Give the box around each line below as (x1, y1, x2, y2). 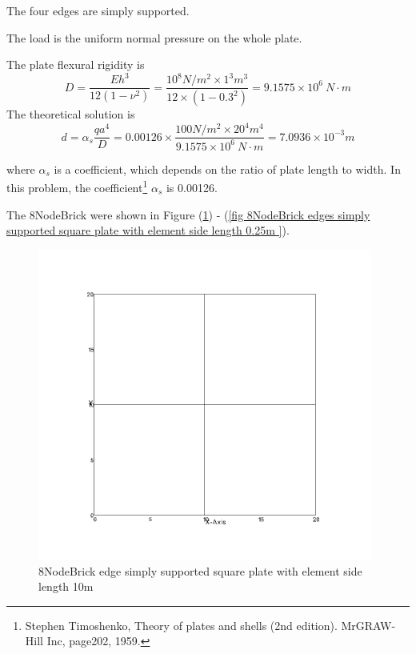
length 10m (38, 578, 94, 595)
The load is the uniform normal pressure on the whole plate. (6, 29, 302, 46)
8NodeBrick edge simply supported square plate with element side (38, 562, 362, 579)
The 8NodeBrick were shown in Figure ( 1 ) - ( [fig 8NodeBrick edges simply (6, 206, 370, 223)
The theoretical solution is (6, 106, 135, 122)
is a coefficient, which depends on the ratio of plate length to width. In (54, 160, 401, 177)
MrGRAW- (341, 616, 396, 633)
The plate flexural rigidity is (6, 56, 145, 73)
